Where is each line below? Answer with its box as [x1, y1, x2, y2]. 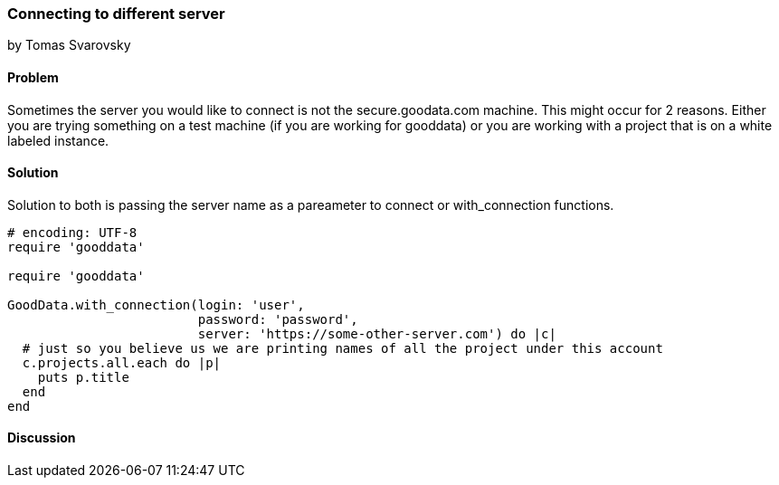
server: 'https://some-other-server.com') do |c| [197, 326, 556, 341]
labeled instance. [7, 132, 109, 148]
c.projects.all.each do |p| [22, 355, 222, 370]
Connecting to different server [7, 5, 225, 23]
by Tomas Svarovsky [7, 37, 131, 53]
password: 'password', [197, 311, 358, 327]
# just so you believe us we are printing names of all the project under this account [22, 340, 663, 356]
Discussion [7, 430, 76, 446]
